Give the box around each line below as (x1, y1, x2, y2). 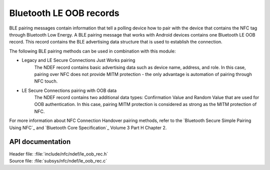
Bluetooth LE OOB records (9, 7, 119, 18)
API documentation (9, 137, 71, 146)
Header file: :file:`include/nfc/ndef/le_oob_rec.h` (9, 150, 108, 157)
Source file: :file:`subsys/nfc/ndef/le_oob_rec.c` (9, 157, 107, 163)
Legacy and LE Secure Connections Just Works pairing (21, 57, 135, 63)
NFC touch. (34, 78, 58, 84)
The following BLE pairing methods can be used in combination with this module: (9, 48, 176, 54)
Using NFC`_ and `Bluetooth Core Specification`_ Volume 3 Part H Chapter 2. (9, 124, 167, 130)
